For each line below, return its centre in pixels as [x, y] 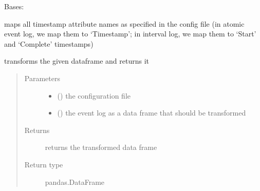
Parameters [42, 78]
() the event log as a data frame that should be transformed [152, 113]
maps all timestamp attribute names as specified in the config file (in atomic [124, 23]
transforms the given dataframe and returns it [77, 61]
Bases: [14, 6]
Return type [44, 164]
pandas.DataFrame [75, 182]
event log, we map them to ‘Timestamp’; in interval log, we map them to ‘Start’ [130, 34]
